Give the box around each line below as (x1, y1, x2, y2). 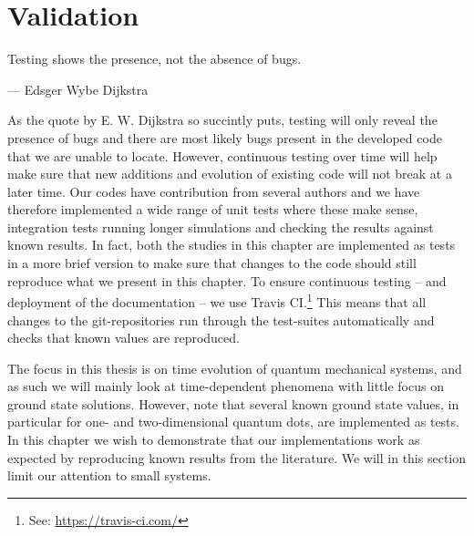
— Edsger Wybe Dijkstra (7, 79, 149, 98)
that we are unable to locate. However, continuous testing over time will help (7, 146, 438, 165)
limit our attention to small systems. (7, 466, 211, 485)
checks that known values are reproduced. (7, 328, 240, 347)
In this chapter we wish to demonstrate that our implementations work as (7, 430, 420, 449)
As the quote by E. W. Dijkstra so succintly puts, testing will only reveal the (7, 110, 438, 129)
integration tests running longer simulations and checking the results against (7, 217, 434, 236)
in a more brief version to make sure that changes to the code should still (7, 253, 417, 273)
